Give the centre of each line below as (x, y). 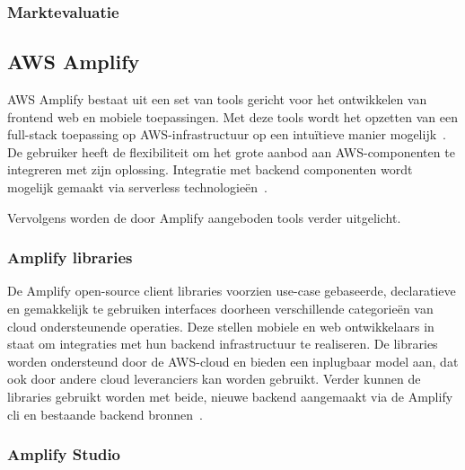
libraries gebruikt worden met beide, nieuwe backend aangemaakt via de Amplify (230, 396)
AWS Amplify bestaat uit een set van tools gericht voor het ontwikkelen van (217, 99)
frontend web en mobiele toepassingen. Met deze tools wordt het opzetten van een (232, 116)
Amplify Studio (64, 454)
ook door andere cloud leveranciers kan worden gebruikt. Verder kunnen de (214, 379)
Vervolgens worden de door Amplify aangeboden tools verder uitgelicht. (204, 217)
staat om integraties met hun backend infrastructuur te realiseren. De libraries (223, 344)
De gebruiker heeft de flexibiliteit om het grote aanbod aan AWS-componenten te (231, 151)
